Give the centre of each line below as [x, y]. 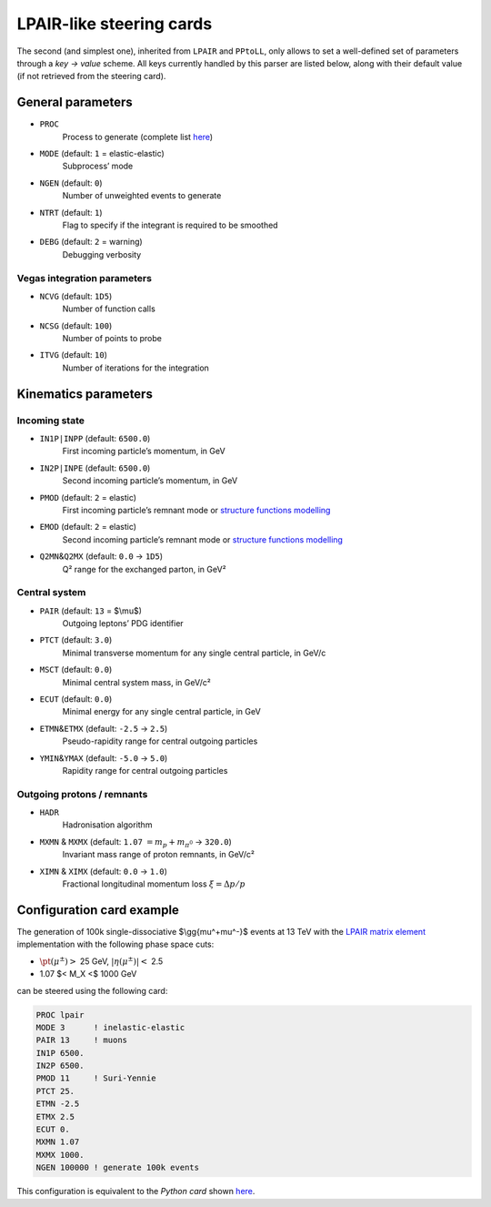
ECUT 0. [53, 1130]
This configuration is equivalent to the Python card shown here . [136, 1192]
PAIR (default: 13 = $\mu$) [91, 611]
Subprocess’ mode [98, 166]
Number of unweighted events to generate [142, 196]
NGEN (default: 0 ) [71, 183]
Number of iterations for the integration [135, 368]
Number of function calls [109, 309]
